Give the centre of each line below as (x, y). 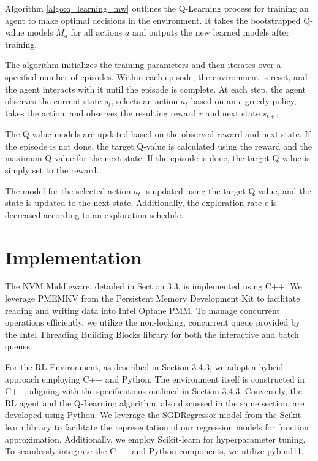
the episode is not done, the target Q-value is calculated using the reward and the (158, 146)
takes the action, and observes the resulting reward (100, 112)
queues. (19, 346)
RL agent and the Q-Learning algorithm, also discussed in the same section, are (155, 402)
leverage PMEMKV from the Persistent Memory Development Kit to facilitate (153, 298)
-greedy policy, (269, 101)
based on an (213, 101)
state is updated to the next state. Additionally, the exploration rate (134, 203)
